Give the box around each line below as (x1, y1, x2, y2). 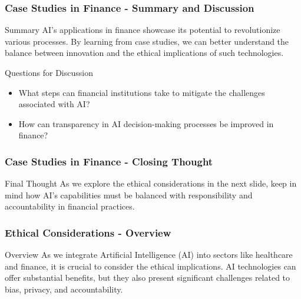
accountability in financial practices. (5, 200, 135, 212)
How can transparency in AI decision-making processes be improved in (18, 117, 274, 129)
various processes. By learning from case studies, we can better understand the (5, 35, 289, 47)
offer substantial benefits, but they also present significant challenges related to (5, 271, 290, 284)
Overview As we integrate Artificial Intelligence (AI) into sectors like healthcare (5, 248, 293, 261)
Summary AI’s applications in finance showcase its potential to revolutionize (5, 24, 280, 36)
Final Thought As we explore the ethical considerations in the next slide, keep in (5, 177, 297, 190)
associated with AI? (18, 98, 90, 110)
